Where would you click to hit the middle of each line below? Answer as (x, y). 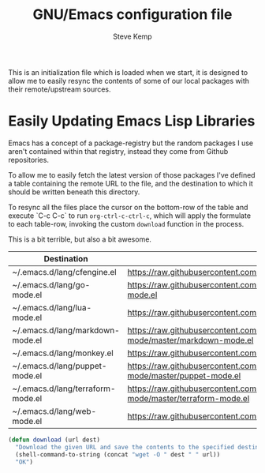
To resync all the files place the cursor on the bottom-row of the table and (128, 207)
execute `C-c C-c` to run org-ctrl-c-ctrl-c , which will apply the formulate (129, 216)
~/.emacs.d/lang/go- (51, 284)
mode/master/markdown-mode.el (190, 340)
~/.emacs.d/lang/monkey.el (63, 353)
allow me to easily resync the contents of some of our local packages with (129, 81)
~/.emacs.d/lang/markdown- (66, 330)
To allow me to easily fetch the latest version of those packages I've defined (132, 175)
